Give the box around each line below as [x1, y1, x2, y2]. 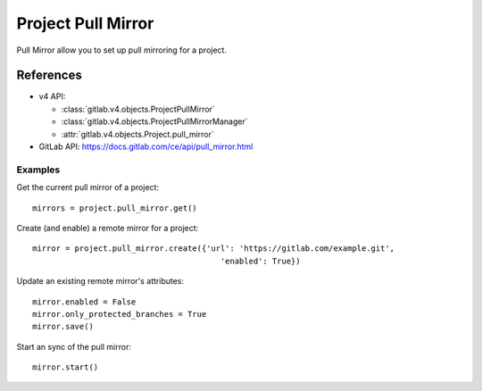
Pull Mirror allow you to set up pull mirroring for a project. [16, 45, 228, 55]
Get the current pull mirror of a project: [16, 182, 160, 193]
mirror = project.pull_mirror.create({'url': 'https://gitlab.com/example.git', [32, 244, 395, 254]
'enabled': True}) [220, 255, 301, 266]
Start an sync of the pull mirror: [16, 341, 131, 352]
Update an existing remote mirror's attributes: [16, 276, 185, 287]
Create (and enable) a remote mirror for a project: [16, 222, 199, 233]
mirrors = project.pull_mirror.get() [32, 203, 198, 213]
